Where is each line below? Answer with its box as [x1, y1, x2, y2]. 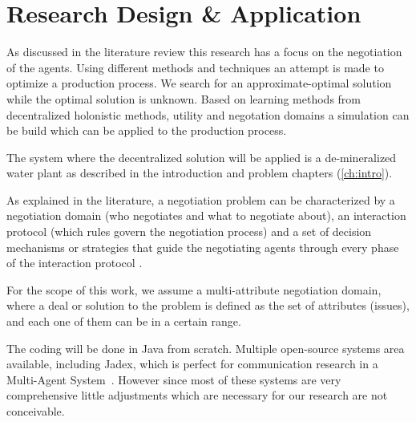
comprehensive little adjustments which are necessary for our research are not [6, 387, 388, 404]
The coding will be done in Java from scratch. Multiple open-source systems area [6, 339, 405, 356]
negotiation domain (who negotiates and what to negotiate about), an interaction [6, 207, 406, 224]
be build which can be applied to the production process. [6, 122, 287, 139]
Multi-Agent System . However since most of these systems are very [6, 371, 341, 388]
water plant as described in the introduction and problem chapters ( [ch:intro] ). [6, 164, 393, 181]
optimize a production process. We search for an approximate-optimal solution [6, 75, 392, 91]
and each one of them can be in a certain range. [6, 313, 241, 330]
